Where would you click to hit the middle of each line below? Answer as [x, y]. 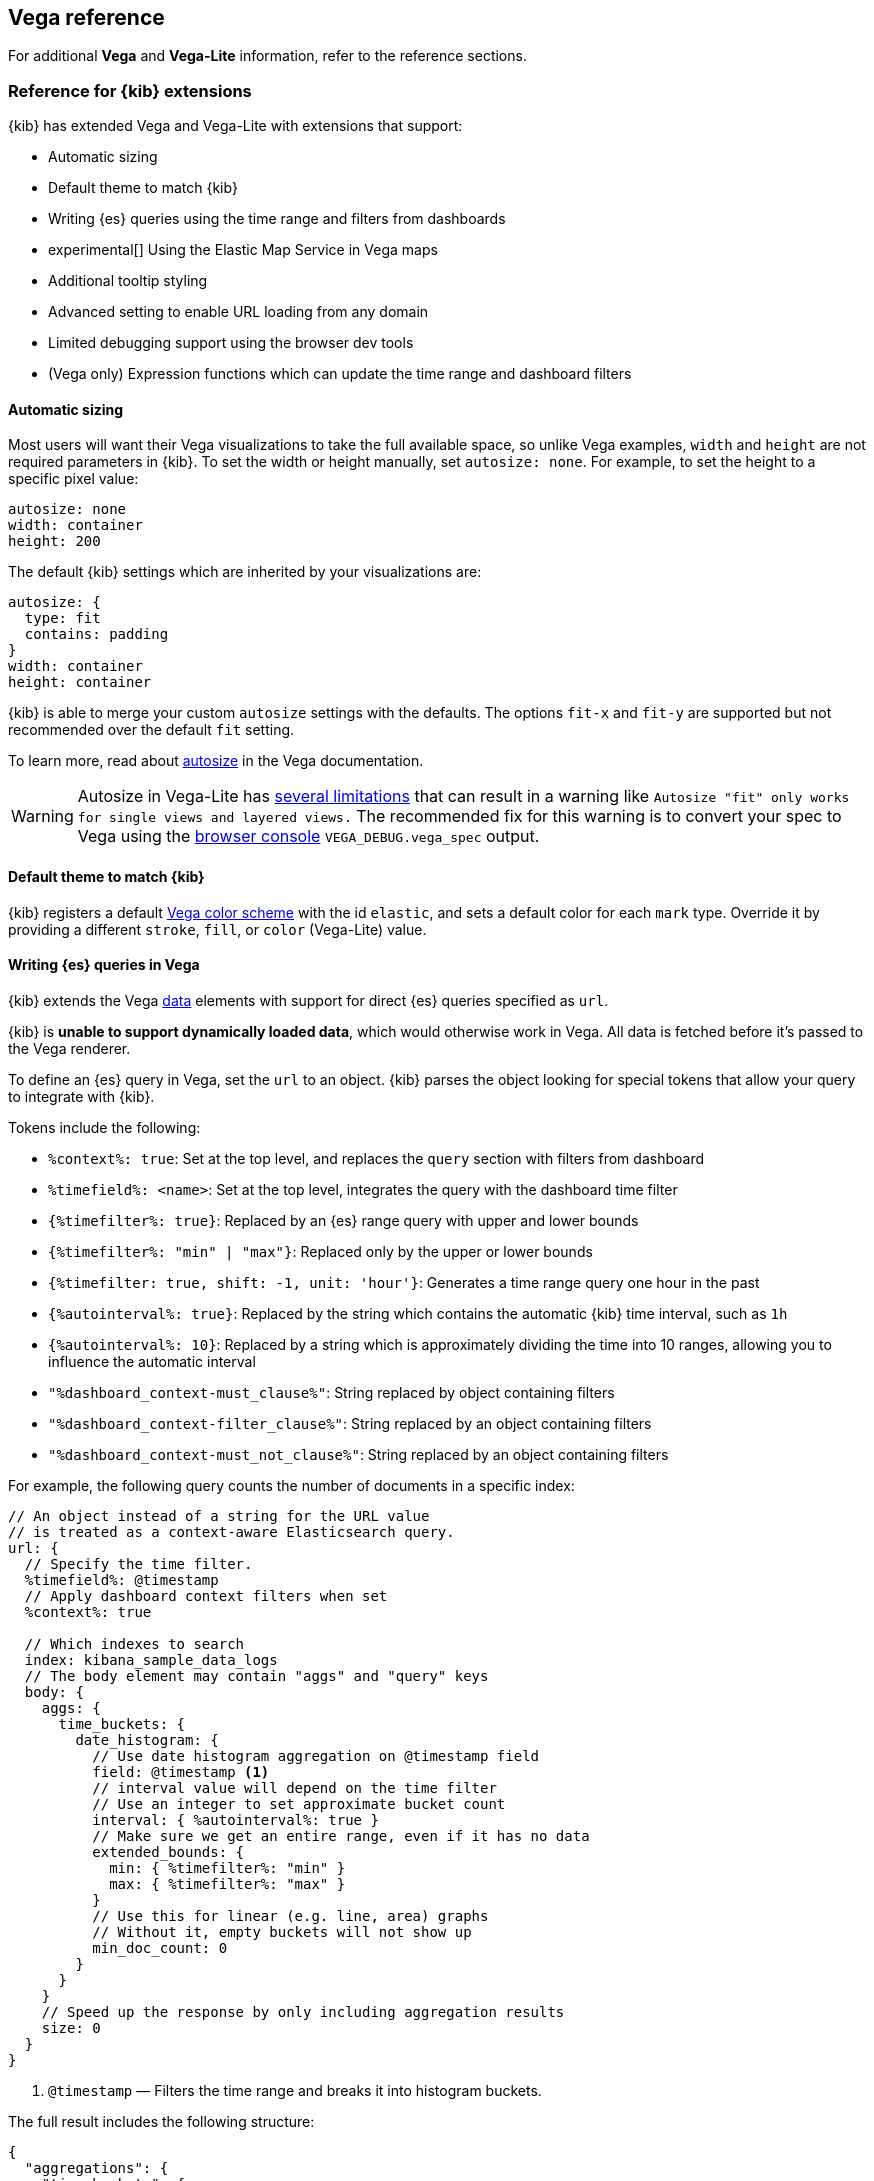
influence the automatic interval [152, 1361]
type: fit [62, 618]
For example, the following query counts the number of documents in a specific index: [291, 1485]
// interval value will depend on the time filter [294, 1787]
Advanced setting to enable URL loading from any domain [238, 312]
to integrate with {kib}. [81, 1096]
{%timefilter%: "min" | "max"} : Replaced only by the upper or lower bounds [320, 1251]
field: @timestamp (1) [181, 1771]
